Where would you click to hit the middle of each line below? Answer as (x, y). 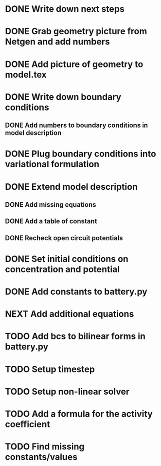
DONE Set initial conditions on (67, 259)
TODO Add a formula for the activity (79, 414)
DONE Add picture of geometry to (74, 64)
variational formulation (52, 164)
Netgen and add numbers (58, 42)
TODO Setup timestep (50, 369)
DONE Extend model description (71, 187)
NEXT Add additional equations (70, 314)
